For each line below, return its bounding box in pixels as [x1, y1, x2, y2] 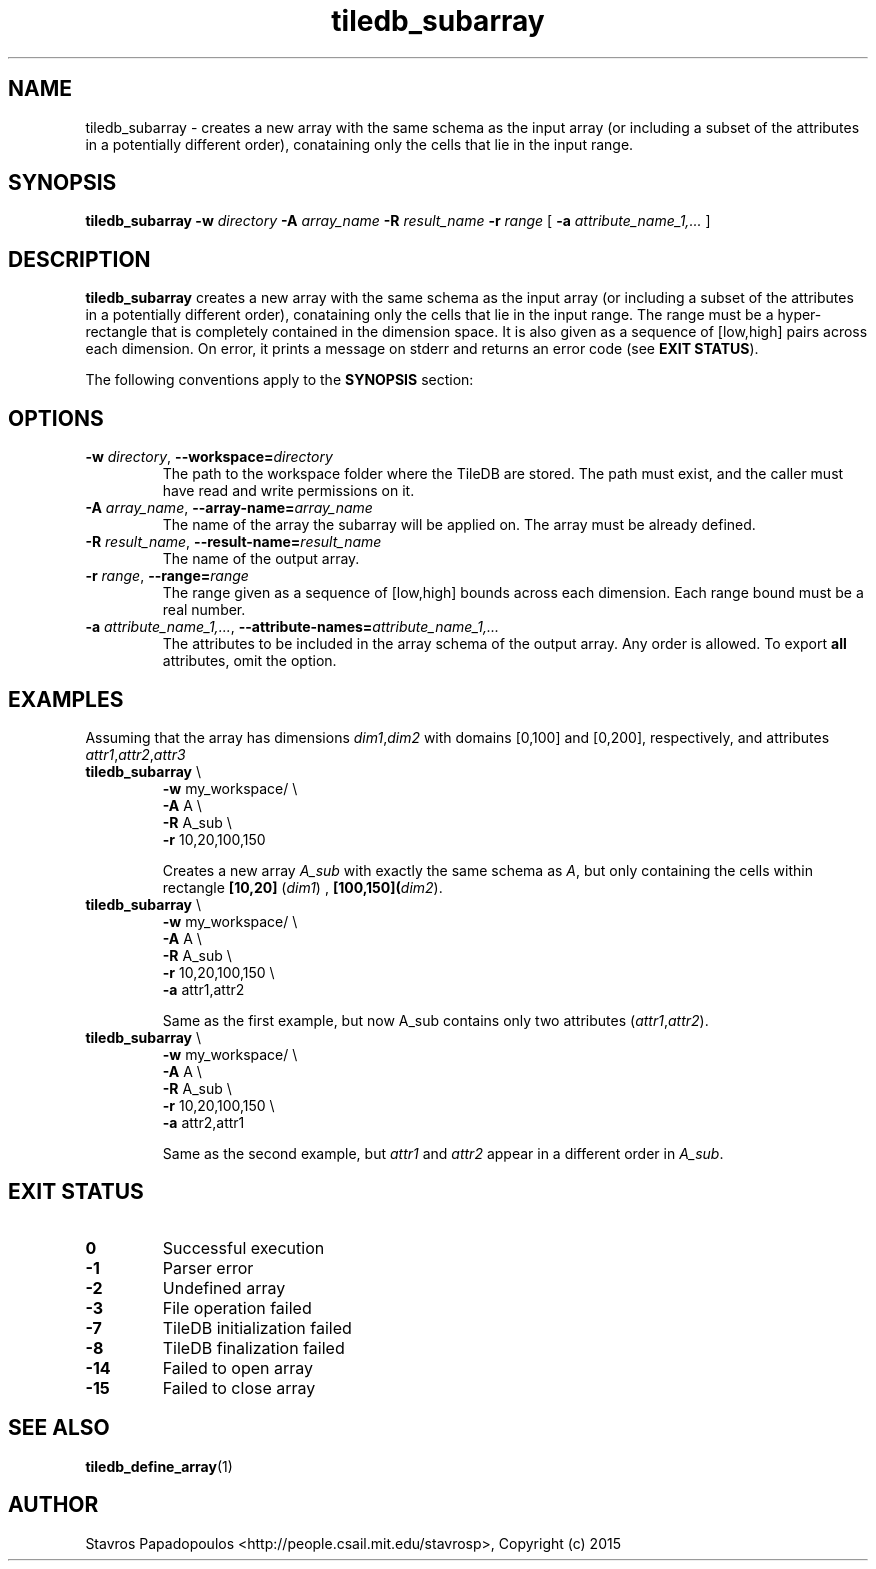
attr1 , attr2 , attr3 [85, 745, 186, 763]
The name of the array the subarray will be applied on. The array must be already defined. [162, 516, 756, 534]
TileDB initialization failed [162, 1317, 352, 1338]
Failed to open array [162, 1357, 314, 1378]
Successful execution [162, 1237, 325, 1258]
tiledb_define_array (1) [85, 1457, 233, 1475]
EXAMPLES [8, 686, 124, 712]
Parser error [162, 1257, 254, 1278]
